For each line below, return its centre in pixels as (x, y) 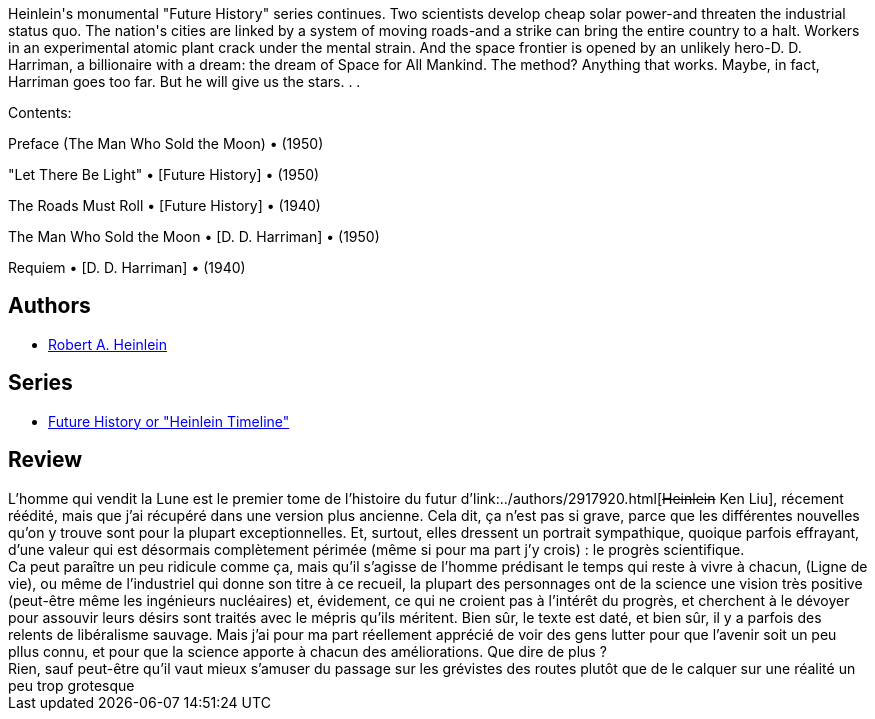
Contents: (40, 112)
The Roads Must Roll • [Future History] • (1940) (164, 205)
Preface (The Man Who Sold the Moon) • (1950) (166, 143)
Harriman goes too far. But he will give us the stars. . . (184, 81)
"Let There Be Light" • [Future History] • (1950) (164, 174)
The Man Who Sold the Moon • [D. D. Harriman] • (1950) (194, 236)
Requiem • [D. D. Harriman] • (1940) (127, 267)
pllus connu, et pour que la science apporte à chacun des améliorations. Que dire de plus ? (307, 651)
